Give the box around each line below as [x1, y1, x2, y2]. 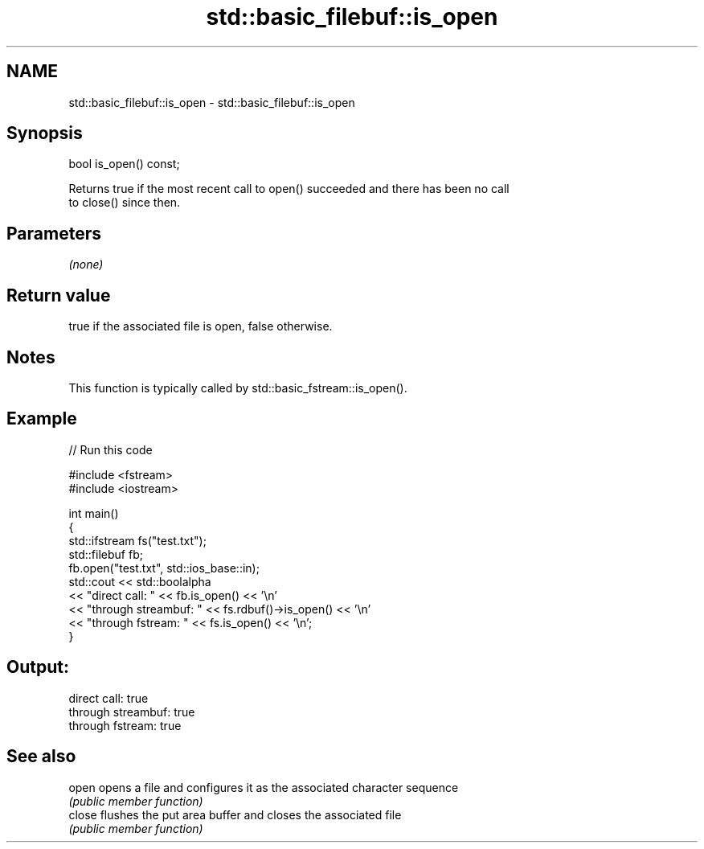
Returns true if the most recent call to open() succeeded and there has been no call [68, 182, 510, 196]
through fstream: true [68, 718, 182, 732]
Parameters [6, 223, 101, 244]
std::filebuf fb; [68, 547, 143, 561]
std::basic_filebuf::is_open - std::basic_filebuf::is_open [68, 95, 355, 109]
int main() [68, 506, 119, 520]
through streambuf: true [68, 704, 195, 719]
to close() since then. [68, 195, 181, 210]
